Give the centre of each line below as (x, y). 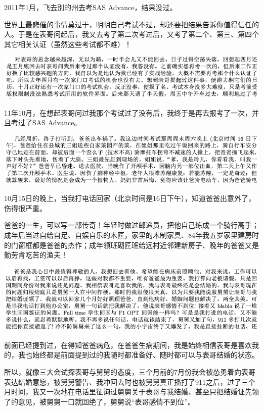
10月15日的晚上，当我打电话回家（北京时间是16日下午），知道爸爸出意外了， (130, 198)
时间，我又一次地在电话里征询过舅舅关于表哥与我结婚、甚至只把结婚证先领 (135, 392)
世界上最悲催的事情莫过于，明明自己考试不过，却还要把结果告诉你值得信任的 (131, 24)
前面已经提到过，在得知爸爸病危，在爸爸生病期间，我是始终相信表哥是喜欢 (128, 345)
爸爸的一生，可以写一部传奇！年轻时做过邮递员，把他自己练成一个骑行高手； (131, 225)
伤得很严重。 (25, 208)
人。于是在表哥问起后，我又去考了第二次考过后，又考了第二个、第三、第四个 (131, 34)
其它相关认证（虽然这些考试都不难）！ (68, 44)
